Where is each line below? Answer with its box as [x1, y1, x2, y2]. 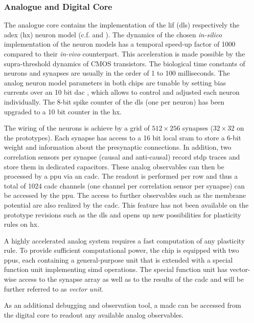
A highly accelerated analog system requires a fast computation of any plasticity [4, 235, 245, 245]
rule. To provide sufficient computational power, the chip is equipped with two [4, 245, 239, 255]
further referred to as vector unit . [4, 283, 103, 294]
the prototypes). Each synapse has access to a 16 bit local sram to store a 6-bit [4, 132, 241, 142]
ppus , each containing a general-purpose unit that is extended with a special [4, 254, 233, 265]
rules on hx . [4, 219, 40, 229]
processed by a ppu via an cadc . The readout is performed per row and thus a [4, 171, 238, 181]
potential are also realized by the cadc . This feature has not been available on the [4, 199, 249, 210]
